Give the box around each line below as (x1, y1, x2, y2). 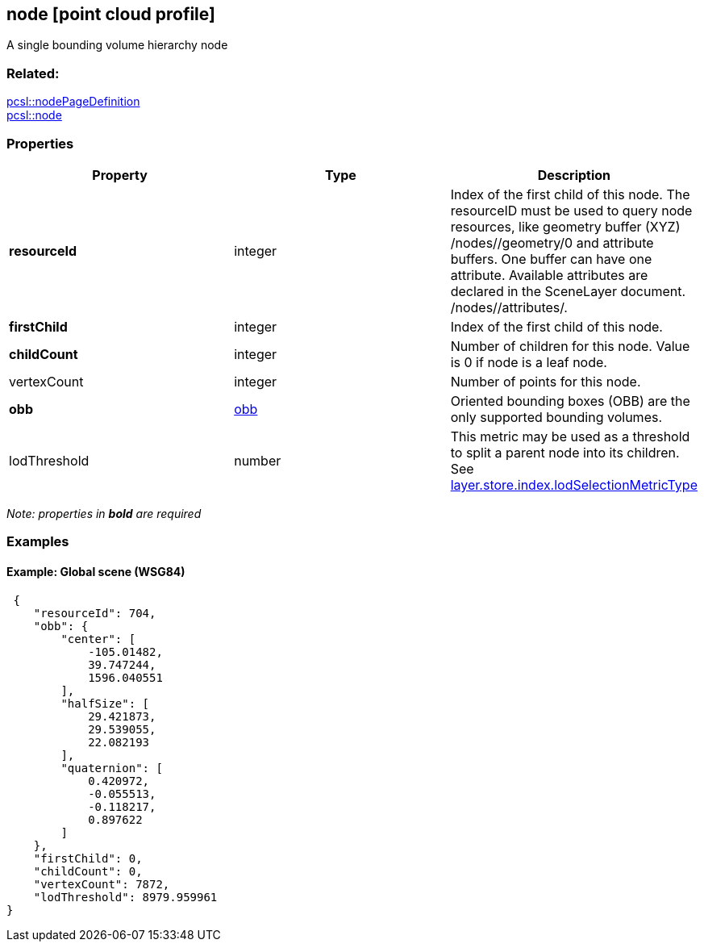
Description (537, 166, 611, 183)
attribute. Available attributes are (450, 266, 648, 283)
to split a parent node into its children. (450, 444, 680, 461)
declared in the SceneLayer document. (450, 282, 686, 299)
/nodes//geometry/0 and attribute (450, 234, 654, 251)
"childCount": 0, (33, 864, 143, 878)
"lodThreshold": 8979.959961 (33, 890, 218, 904)
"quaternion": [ (60, 761, 163, 775)
